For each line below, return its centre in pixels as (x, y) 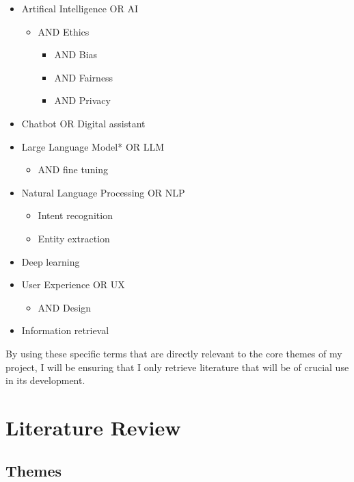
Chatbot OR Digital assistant (83, 123)
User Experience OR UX (73, 284)
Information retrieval (65, 330)
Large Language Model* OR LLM (93, 146)
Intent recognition (75, 215)
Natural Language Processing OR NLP (103, 192)
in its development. (45, 380)
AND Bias (76, 54)
